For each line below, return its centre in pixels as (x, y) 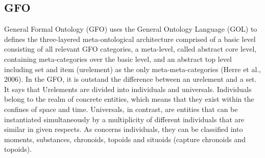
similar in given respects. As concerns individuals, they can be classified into (124, 129)
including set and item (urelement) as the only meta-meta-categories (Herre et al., (133, 69)
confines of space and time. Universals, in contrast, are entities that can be (121, 109)
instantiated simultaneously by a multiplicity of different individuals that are (124, 119)
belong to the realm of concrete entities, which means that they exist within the (129, 99)
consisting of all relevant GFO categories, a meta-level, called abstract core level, (130, 49)
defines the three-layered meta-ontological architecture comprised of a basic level (130, 39)
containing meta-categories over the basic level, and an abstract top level (118, 59)
